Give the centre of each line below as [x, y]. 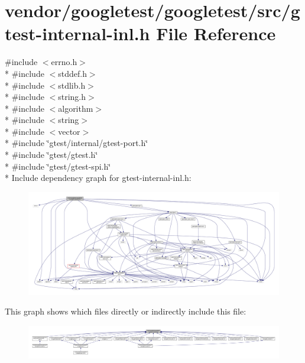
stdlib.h [72, 85]
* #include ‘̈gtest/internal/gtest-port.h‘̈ [77, 143]
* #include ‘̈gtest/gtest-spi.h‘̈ [58, 166]
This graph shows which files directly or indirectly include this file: [126, 311]
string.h [72, 97]
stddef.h [72, 73]
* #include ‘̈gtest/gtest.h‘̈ [51, 155]
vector [69, 131]
